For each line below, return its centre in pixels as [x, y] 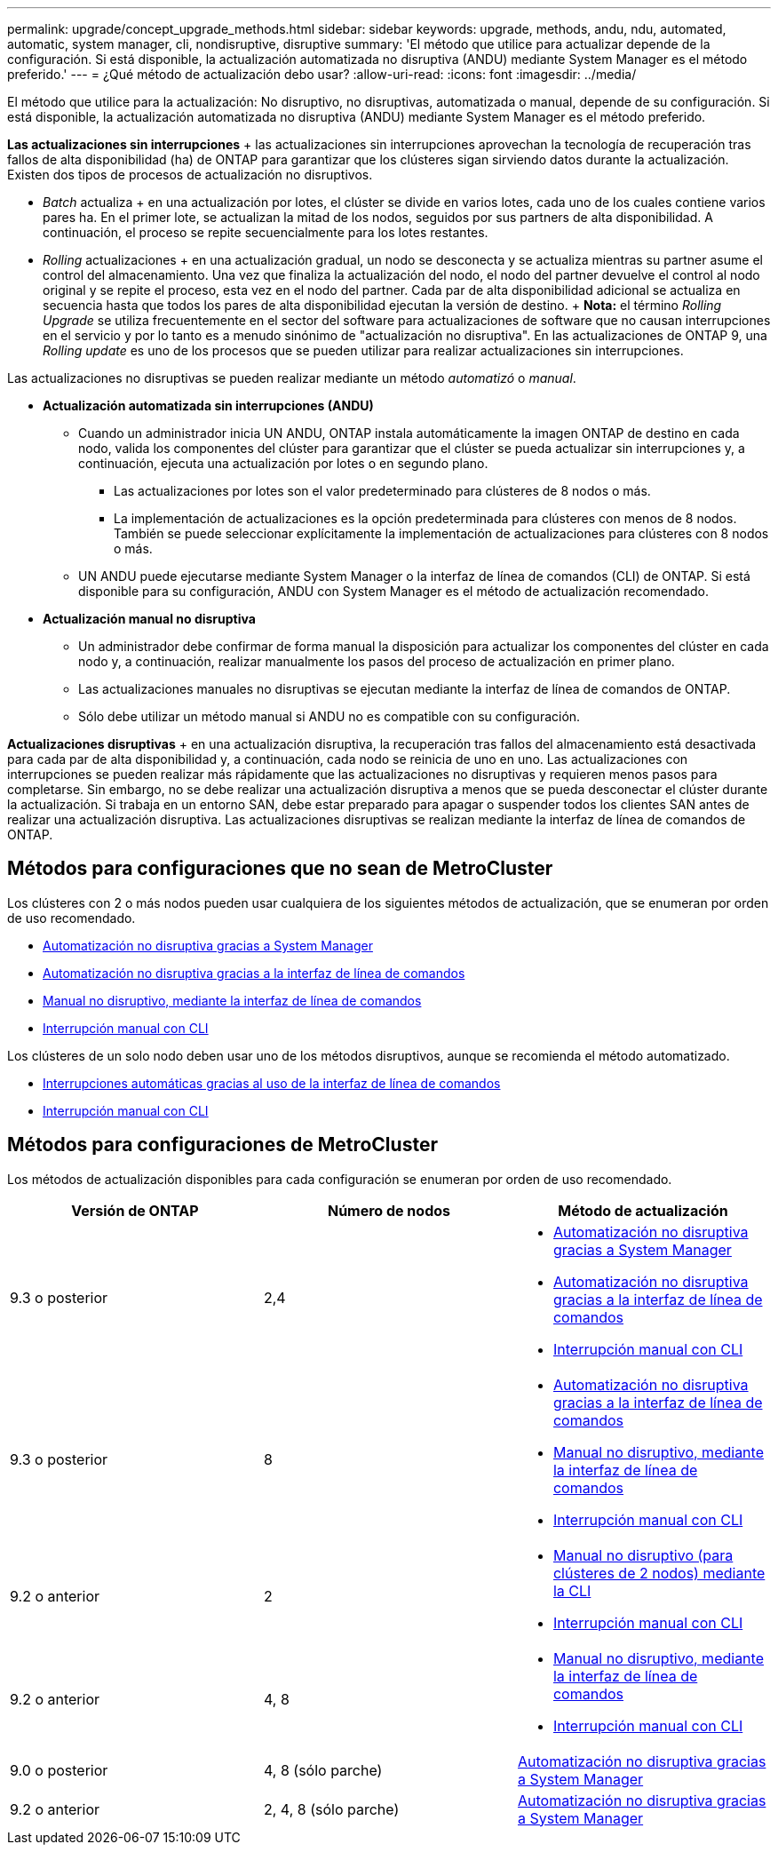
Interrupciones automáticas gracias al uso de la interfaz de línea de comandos [272, 1083]
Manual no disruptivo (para [643, 1555]
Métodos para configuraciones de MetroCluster [222, 1145]
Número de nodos [389, 1210]
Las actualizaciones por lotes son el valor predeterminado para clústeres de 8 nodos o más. [382, 491]
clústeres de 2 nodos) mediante [659, 1573]
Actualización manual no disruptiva [149, 619]
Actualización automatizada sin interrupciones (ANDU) [208, 405]
